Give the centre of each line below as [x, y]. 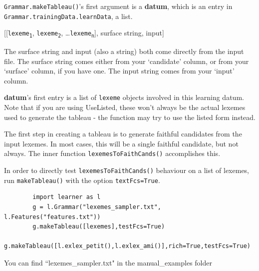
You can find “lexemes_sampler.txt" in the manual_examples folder [108, 262]
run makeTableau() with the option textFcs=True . [82, 180]
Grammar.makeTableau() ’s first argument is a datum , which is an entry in [118, 6]
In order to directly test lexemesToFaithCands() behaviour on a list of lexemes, [127, 170]
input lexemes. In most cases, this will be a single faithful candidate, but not [121, 143]
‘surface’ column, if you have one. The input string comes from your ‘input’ [119, 71]
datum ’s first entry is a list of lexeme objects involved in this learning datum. [124, 97]
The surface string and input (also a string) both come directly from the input [124, 51]
